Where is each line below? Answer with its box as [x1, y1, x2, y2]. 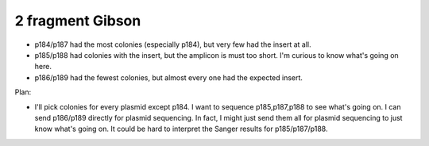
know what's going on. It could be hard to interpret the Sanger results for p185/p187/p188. [34, 124, 328, 134]
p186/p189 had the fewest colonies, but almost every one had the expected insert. [34, 72, 303, 83]
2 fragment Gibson [14, 12, 141, 29]
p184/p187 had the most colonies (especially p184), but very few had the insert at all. [34, 40, 311, 49]
